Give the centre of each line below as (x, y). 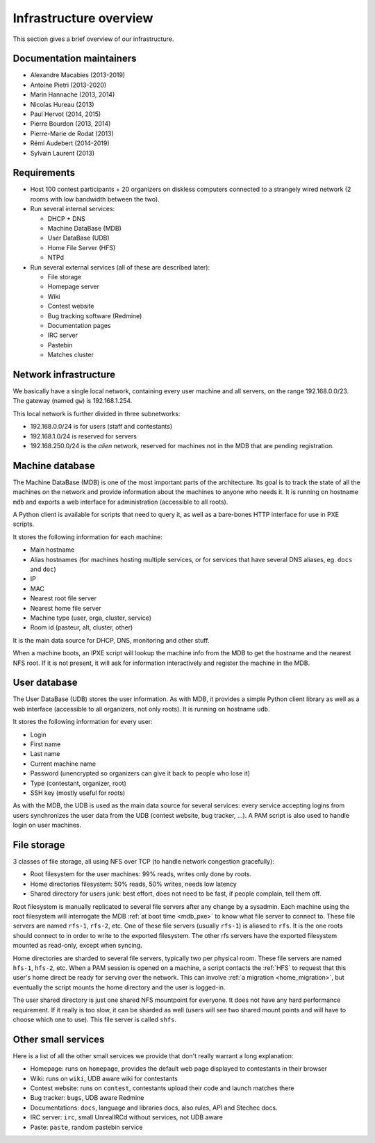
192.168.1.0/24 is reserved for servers (83, 436)
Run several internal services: (73, 209)
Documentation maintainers (75, 59)
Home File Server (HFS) (82, 247)
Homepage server (74, 287)
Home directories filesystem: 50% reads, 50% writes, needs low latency (134, 884)
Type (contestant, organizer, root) (78, 783)
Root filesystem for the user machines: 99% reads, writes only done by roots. (141, 874)
